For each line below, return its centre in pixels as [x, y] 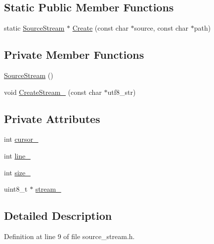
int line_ [17, 155]
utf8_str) [122, 92]
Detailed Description [58, 216]
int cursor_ [21, 139]
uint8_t [16, 189]
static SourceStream [34, 28]
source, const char [161, 28]
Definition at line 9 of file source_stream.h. [69, 236]
